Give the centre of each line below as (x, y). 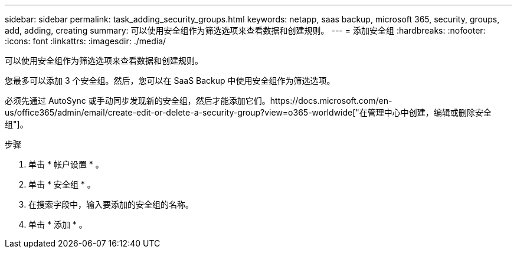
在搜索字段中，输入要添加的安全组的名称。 (111, 204)
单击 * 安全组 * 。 (62, 184)
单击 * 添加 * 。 (58, 224)
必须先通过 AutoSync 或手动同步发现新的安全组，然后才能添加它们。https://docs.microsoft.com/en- (199, 101)
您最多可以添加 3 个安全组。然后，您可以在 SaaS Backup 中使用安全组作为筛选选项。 (170, 80)
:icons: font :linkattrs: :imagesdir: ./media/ (86, 41)
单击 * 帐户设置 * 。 (66, 164)
